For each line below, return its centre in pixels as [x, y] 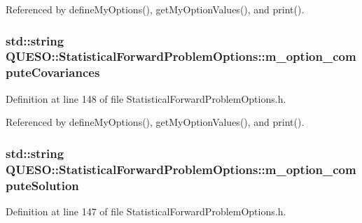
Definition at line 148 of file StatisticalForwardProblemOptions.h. [146, 98]
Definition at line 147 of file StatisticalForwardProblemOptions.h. [146, 211]
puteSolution [42, 185]
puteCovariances [53, 72]
